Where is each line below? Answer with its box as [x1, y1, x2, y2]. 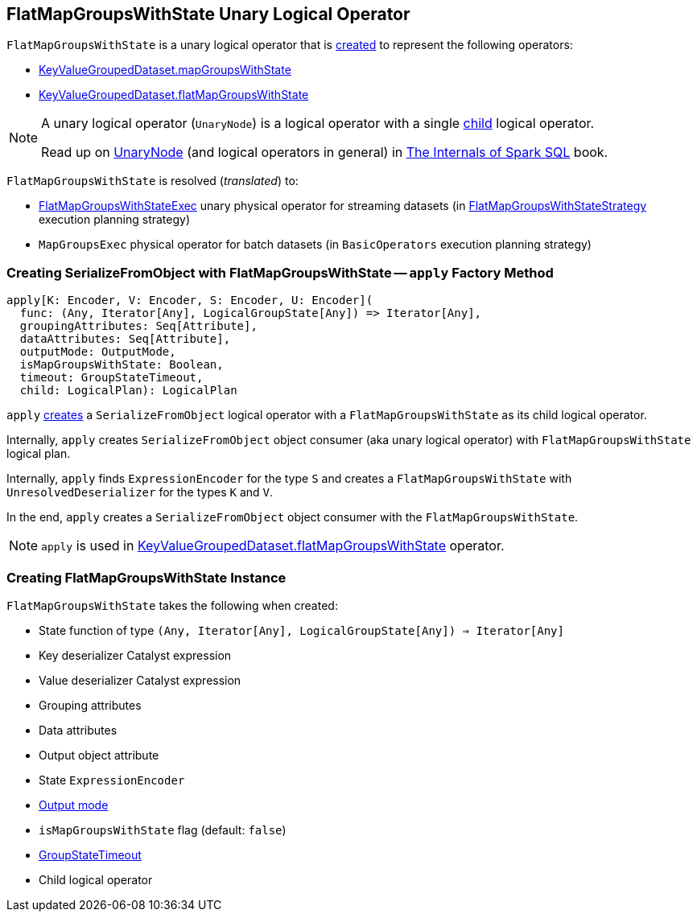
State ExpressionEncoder [39, 772, 185, 787]
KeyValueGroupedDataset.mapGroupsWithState [39, 63, 291, 77]
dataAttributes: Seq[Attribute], [19, 332, 231, 346]
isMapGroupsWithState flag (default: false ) [39, 822, 287, 837]
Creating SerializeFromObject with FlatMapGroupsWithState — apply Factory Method [6, 264, 554, 281]
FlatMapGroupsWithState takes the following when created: [6, 598, 338, 612]
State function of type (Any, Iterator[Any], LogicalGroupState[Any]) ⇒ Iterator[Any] [39, 623, 564, 637]
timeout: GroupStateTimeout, [19, 371, 204, 385]
